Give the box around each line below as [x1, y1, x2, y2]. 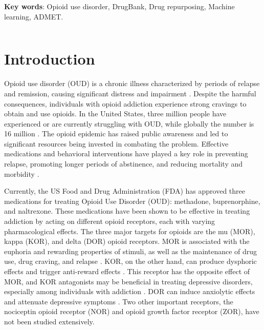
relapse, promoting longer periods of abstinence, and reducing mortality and [4, 158, 243, 169]
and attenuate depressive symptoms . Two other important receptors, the [4, 296, 233, 306]
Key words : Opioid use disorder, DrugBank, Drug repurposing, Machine [4, 1, 235, 11]
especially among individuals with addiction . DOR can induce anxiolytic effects [4, 286, 255, 297]
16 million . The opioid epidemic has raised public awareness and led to [4, 128, 228, 139]
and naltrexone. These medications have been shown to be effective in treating [4, 205, 250, 216]
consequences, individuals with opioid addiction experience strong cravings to [4, 98, 247, 109]
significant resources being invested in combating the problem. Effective [4, 138, 229, 149]
